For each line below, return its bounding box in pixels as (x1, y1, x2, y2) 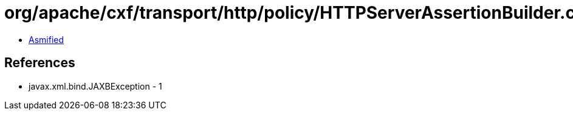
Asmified (29, 34, 64, 45)
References (4, 55, 75, 71)
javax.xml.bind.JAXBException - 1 (29, 80, 162, 91)
